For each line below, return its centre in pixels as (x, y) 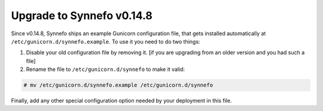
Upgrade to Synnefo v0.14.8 (82, 16)
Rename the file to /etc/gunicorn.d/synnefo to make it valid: (106, 69)
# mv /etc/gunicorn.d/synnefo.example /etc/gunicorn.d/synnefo (118, 85)
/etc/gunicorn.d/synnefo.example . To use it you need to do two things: (106, 41)
